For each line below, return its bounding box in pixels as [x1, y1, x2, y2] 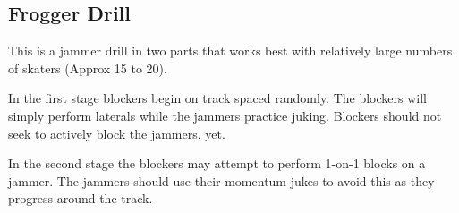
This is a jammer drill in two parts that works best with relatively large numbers [8, 41, 453, 60]
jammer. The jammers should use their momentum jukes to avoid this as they [8, 171, 435, 190]
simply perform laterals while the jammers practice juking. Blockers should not [8, 106, 442, 124]
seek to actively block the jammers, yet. [8, 124, 225, 142]
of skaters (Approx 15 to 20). [8, 58, 167, 77]
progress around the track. [8, 189, 153, 208]
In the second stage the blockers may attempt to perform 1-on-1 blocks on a [8, 154, 426, 173]
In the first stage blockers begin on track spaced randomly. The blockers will [8, 89, 428, 107]
